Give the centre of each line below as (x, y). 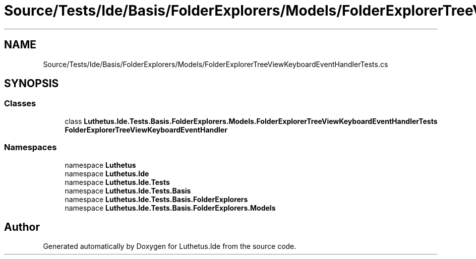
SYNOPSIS (32, 84)
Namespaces (31, 147)
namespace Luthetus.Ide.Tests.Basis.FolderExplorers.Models (170, 208)
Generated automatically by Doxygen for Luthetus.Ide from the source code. (170, 246)
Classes (20, 104)
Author (22, 227)
